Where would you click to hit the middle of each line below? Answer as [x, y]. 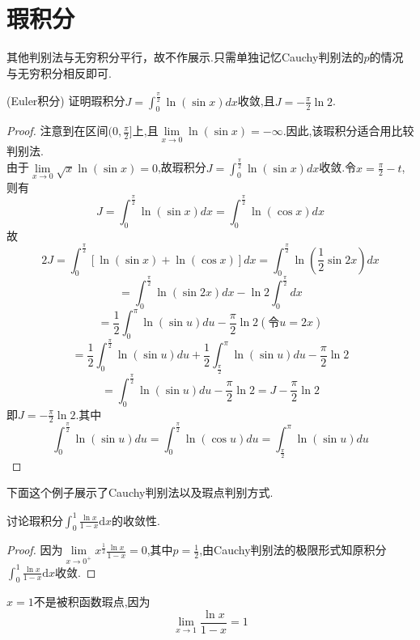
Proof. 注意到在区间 [57, 131]
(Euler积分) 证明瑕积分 [66, 101]
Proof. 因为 [35, 550]
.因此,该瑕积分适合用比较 [348, 131]
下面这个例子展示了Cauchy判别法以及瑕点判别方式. [140, 492]
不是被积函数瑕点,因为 [92, 602]
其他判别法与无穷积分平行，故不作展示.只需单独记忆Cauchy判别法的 [185, 57]
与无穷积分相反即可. [59, 72]
